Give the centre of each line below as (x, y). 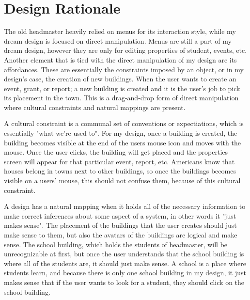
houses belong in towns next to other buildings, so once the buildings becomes (120, 171)
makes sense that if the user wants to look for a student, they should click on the (124, 282)
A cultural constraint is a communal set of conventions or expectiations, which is (124, 123)
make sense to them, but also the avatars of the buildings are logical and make (121, 235)
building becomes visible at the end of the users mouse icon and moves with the (122, 142)
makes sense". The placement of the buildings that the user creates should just (120, 225)
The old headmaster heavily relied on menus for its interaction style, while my (120, 31)
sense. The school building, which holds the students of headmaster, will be (116, 244)
